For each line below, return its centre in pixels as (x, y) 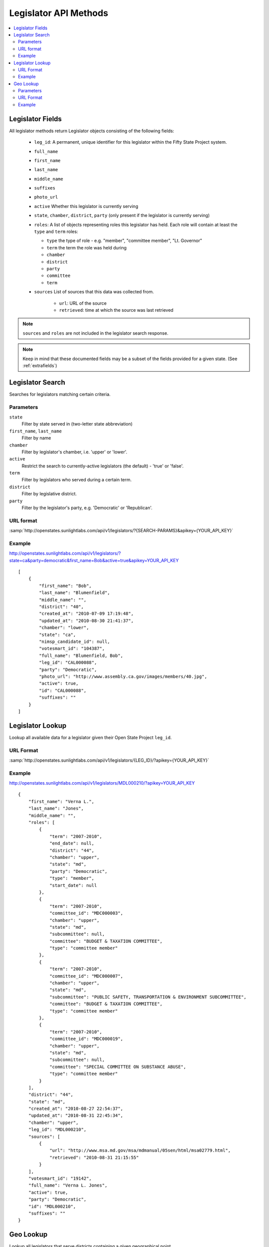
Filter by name (36, 438)
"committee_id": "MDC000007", (86, 976)
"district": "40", (62, 607)
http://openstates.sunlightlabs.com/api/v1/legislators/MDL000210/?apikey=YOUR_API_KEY (102, 783)
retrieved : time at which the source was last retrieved (116, 310)
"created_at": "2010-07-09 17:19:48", (86, 614)
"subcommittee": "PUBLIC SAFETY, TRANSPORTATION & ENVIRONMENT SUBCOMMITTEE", (148, 997)
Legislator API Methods (59, 13)
